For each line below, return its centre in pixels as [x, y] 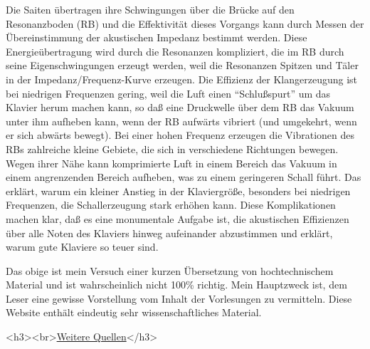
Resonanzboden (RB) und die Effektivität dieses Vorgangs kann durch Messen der [185, 23]
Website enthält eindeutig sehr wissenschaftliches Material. [134, 312]
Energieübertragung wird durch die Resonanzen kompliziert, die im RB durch [175, 51]
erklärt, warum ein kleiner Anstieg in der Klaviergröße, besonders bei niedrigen [178, 191]
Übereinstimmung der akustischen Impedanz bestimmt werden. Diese [157, 37]
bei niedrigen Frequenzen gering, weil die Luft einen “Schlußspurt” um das [168, 93]
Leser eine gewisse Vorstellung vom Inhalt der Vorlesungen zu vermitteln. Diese [179, 298]
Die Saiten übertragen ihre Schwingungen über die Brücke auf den [150, 9]
